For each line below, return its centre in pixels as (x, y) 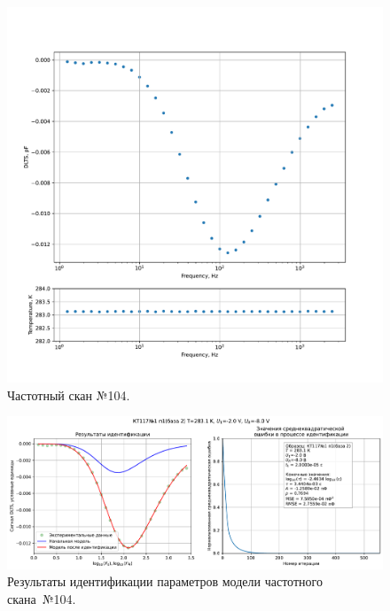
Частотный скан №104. (69, 394)
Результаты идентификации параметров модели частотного (165, 581)
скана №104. (42, 598)
